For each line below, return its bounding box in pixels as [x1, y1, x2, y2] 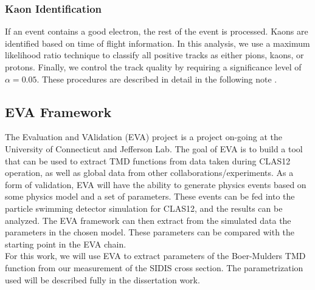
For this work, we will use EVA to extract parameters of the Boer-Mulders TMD [5, 249, 306, 262]
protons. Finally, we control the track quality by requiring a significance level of [5, 61, 302, 73]
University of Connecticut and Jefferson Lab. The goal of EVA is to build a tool [5, 142, 303, 155]
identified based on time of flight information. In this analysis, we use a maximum [5, 36, 310, 49]
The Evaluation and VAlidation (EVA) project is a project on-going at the [5, 130, 282, 143]
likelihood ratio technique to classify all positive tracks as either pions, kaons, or [5, 49, 304, 61]
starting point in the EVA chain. [5, 237, 126, 250]
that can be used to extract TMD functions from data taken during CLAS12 [5, 154, 291, 167]
